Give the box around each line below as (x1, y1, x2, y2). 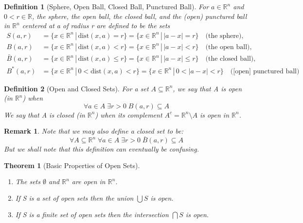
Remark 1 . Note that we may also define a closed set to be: (4, 126, 183, 136)
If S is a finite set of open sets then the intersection (15, 209, 169, 219)
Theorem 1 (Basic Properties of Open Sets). (4, 160, 140, 170)
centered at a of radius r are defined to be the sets (22, 20, 170, 31)
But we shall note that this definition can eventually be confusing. (4, 144, 199, 154)
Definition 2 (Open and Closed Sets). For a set (4, 83, 149, 93)
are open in (71, 176, 106, 187)
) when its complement (95, 109, 162, 120)
